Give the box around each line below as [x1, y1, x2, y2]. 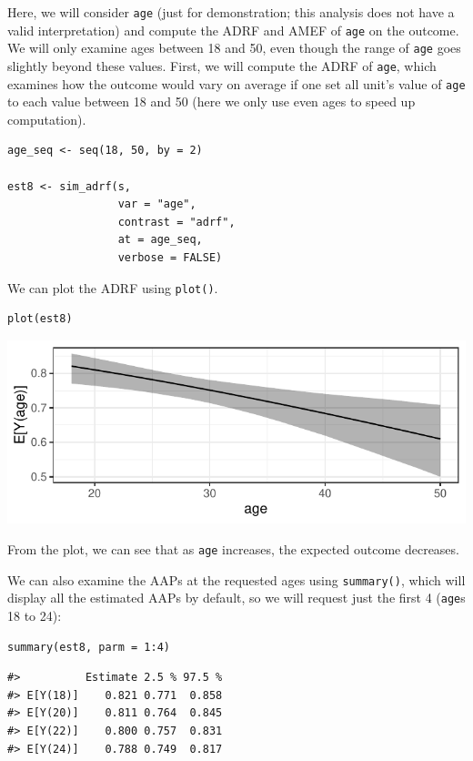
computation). [7, 109, 86, 128]
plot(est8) [7, 312, 73, 326]
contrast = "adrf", [117, 215, 236, 228]
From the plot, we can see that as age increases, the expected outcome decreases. [7, 540, 459, 559]
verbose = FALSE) [117, 251, 223, 265]
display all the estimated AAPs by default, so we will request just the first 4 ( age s [7, 588, 466, 607]
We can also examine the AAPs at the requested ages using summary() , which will [7, 570, 466, 589]
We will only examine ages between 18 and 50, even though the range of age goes [7, 38, 461, 57]
